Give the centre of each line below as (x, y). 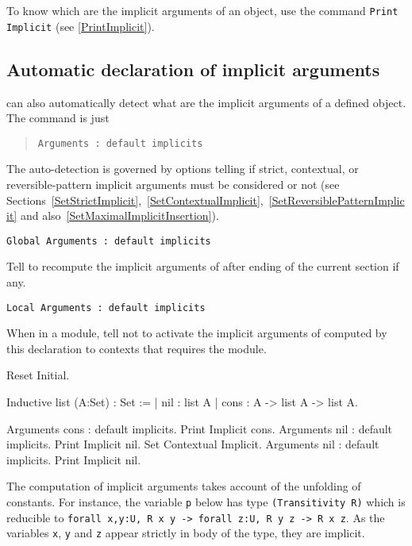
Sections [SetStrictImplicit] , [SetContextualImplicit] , (135, 200)
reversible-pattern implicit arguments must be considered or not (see (173, 184)
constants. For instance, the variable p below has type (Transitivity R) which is (206, 501)
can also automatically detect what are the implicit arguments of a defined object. (206, 102)
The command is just (58, 118)
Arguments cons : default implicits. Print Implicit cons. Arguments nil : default (200, 428)
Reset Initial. (38, 375)
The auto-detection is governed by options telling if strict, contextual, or (183, 169)
